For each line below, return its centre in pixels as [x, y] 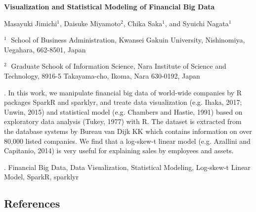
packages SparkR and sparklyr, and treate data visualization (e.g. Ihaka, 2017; [123, 102]
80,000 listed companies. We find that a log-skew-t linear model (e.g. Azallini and [127, 141]
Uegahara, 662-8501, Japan [45, 49]
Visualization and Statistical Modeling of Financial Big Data [109, 6]
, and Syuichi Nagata [197, 23]
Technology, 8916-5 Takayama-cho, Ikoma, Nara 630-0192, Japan [102, 75]
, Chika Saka [143, 23]
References [32, 203]
